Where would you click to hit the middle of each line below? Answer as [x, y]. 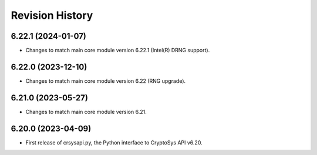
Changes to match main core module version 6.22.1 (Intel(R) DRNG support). [118, 50]
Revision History [52, 15]
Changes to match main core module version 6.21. [86, 112]
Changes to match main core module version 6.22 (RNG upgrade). [106, 81]
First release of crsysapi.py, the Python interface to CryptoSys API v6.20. [114, 142]
